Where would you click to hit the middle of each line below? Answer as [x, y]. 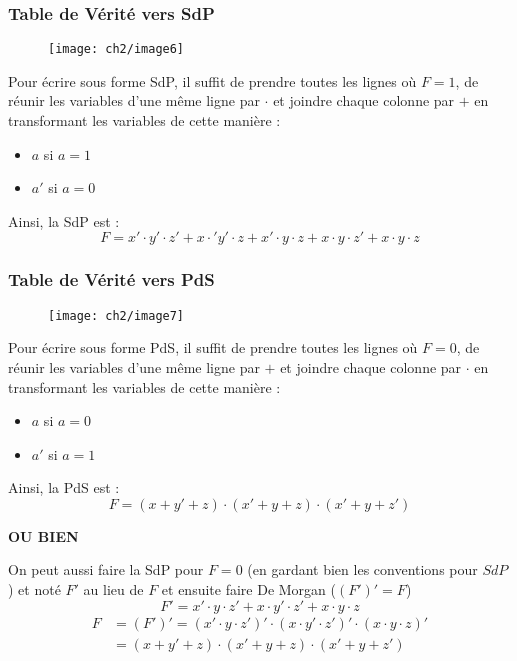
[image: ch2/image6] [116, 49]
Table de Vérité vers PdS [111, 279]
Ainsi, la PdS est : [64, 487]
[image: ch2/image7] [116, 315]
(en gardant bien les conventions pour [362, 569]
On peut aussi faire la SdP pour [106, 569]
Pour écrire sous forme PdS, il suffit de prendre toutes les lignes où [213, 347]
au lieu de [113, 589]
